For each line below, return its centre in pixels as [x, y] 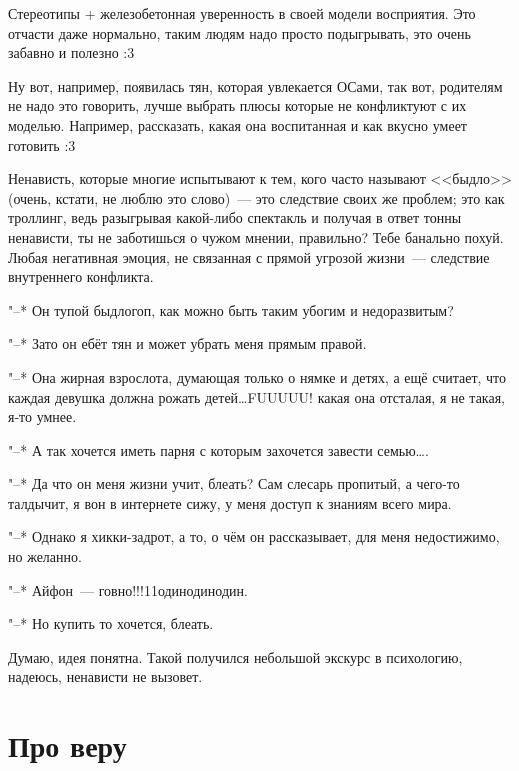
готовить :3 [42, 144]
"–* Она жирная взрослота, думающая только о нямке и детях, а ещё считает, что [257, 376]
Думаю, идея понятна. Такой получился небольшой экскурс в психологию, [235, 656]
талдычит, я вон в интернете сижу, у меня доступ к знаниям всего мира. [230, 502]
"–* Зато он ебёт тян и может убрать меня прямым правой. [187, 343]
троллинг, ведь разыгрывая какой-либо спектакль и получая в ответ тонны [235, 217]
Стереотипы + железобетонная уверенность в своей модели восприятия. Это [242, 13]
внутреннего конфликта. [81, 276]
